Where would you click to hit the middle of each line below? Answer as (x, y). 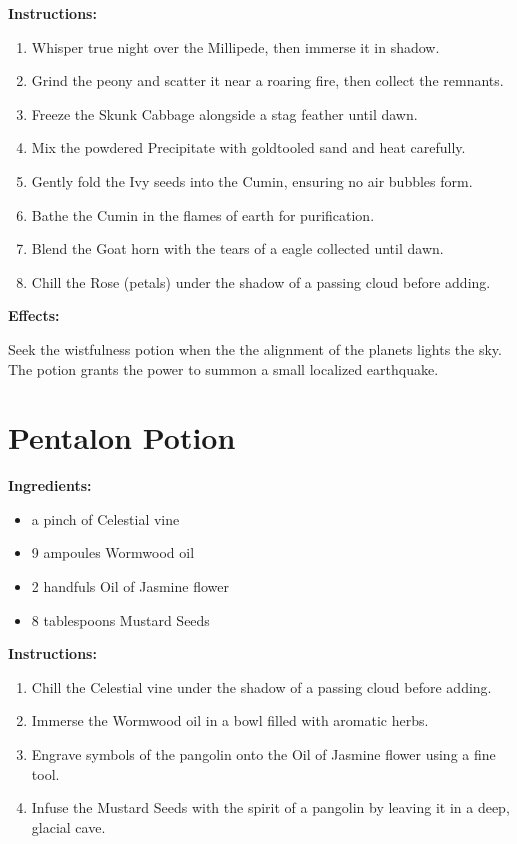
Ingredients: (50, 485)
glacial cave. (68, 826)
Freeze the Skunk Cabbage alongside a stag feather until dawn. (224, 113)
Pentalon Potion (122, 437)
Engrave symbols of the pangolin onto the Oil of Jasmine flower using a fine (263, 754)
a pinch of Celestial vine (105, 518)
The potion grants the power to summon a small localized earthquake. (223, 368)
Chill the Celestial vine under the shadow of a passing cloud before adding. (261, 686)
